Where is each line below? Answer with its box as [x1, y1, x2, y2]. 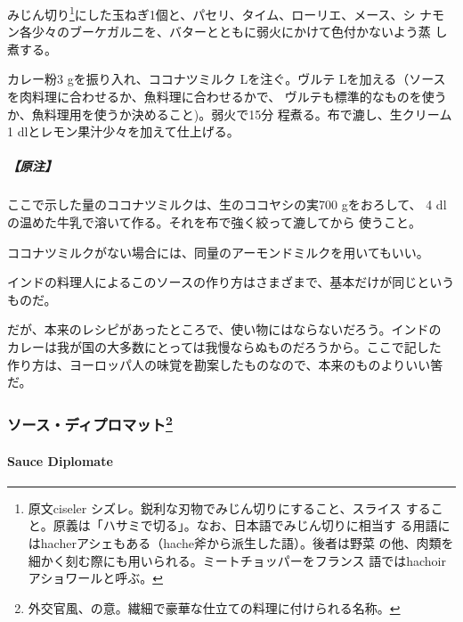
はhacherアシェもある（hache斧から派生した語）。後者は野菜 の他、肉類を [28, 534, 454, 552]
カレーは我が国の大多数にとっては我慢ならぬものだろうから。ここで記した [7, 337, 442, 356]
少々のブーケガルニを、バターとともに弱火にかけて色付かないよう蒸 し [31, 22, 448, 41]
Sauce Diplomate [7, 451, 113, 470]
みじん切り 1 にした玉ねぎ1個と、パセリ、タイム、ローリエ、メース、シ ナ [7, 3, 433, 23]
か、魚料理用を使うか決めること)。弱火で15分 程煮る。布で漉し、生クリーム [7, 104, 452, 123]
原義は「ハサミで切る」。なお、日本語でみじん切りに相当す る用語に [53, 516, 451, 535]
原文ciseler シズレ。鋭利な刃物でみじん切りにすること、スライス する [28, 498, 431, 517]
